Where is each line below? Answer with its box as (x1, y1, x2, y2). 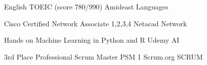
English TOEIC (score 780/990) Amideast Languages (4, 1, 168, 11)
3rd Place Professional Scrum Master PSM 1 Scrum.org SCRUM (4, 51, 203, 62)
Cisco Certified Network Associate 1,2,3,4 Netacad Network (4, 18, 187, 28)
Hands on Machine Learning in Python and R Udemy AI (4, 35, 179, 45)
